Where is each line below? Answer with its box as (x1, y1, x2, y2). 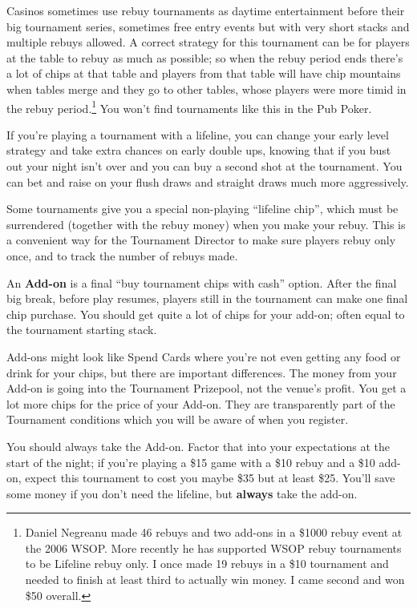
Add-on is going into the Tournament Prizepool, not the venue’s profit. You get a (6, 380, 407, 397)
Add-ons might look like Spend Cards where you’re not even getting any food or (6, 348, 401, 364)
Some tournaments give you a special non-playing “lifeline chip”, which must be (6, 200, 399, 217)
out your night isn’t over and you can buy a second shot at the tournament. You (6, 158, 403, 174)
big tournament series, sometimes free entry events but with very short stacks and (6, 18, 410, 34)
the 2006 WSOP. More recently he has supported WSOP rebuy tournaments (25, 539, 402, 556)
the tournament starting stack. (6, 321, 157, 338)
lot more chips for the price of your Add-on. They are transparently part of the (6, 395, 395, 412)
